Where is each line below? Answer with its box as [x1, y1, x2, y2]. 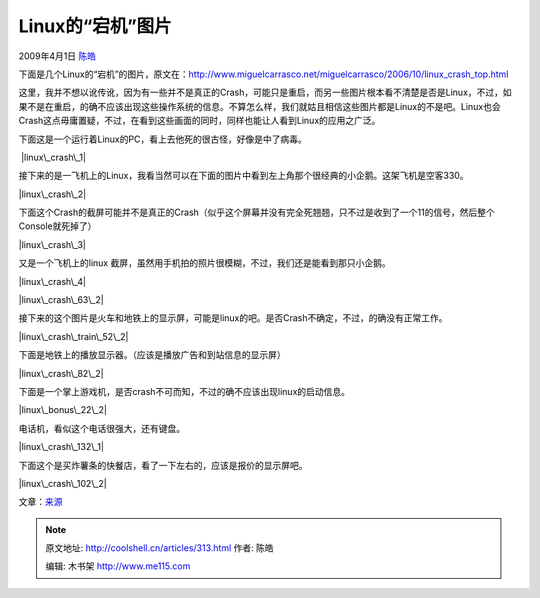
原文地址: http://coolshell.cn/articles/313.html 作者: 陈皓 [45, 542, 274, 554]
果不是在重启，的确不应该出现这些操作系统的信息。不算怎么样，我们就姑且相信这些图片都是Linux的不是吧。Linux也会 [18, 100, 501, 112]
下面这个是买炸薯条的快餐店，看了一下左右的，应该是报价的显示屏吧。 [18, 459, 308, 471]
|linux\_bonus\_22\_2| [18, 404, 107, 416]
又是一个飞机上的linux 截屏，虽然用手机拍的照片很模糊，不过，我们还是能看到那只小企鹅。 [18, 257, 391, 269]
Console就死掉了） [18, 220, 97, 232]
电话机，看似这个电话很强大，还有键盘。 [18, 422, 185, 434]
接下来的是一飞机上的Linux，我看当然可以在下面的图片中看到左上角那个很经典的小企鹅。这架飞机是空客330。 [18, 170, 469, 182]
